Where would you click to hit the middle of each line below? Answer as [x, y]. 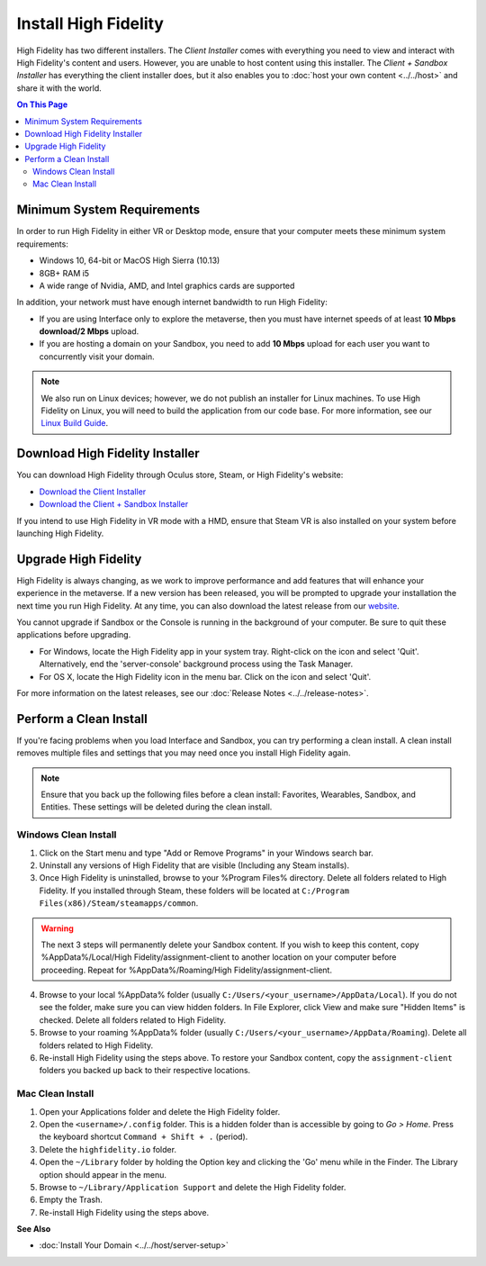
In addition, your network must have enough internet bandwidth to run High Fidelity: [172, 303]
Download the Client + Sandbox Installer [114, 504]
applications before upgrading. [74, 635]
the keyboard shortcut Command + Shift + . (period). [144, 1137]
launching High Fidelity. [60, 533]
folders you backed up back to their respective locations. [145, 1071]
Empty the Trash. [71, 1200]
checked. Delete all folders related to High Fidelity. [133, 1020]
